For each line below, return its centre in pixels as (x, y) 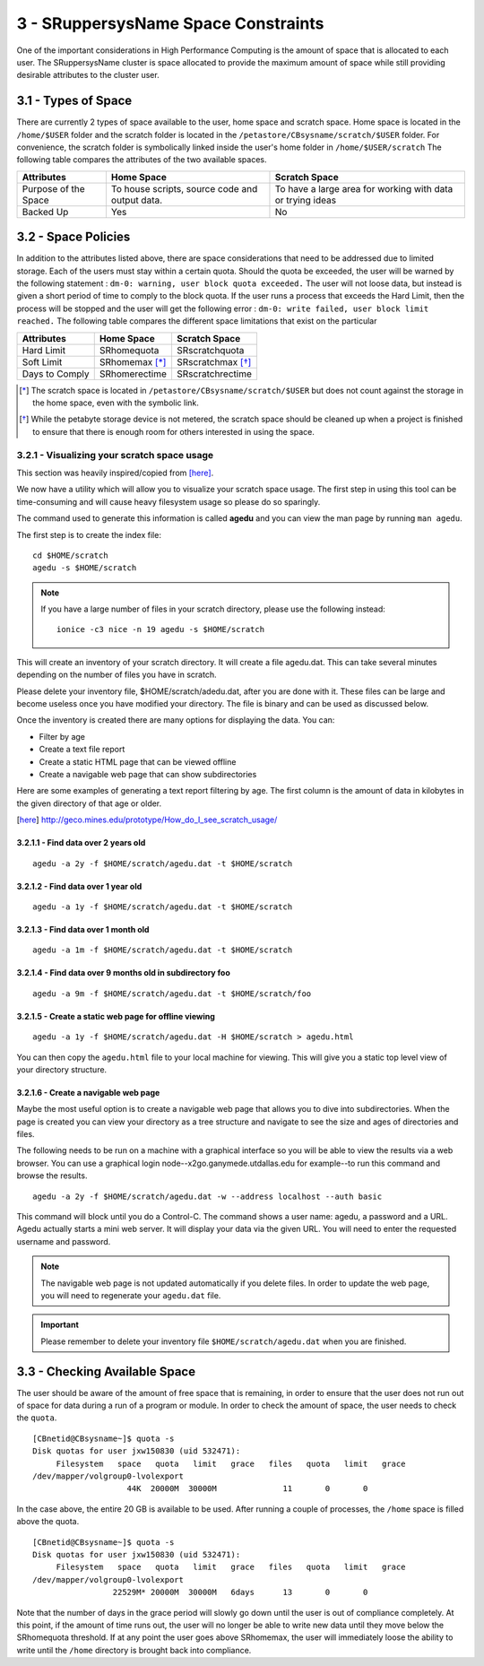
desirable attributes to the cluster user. (88, 75)
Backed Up (45, 212)
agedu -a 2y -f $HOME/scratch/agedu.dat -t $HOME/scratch (163, 863)
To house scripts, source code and (184, 188)
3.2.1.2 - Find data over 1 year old (79, 886)
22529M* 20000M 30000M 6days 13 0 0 (240, 1592)
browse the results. (52, 1176)
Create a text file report (82, 750)
